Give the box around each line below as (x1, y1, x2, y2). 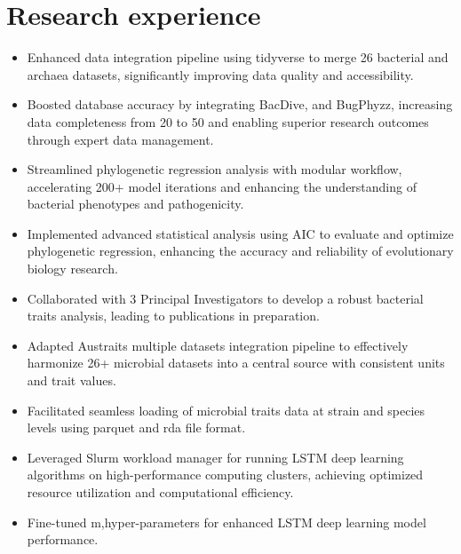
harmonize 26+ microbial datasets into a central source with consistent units (27, 353, 445, 372)
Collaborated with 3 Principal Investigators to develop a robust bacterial (27, 289, 424, 307)
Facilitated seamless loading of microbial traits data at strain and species (27, 400, 425, 419)
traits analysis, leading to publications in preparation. (27, 306, 320, 325)
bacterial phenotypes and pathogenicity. (27, 194, 244, 213)
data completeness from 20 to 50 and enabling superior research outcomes (27, 112, 429, 131)
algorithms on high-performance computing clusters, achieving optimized (27, 465, 424, 484)
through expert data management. (27, 130, 214, 148)
